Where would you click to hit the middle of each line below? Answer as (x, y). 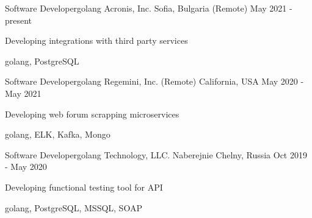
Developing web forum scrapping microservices (92, 114)
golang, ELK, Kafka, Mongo (58, 134)
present (19, 20)
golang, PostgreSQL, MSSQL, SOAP (74, 207)
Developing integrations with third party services (96, 40)
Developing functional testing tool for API (84, 187)
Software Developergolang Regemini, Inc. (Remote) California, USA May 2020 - (154, 81)
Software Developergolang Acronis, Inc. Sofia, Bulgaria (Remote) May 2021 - (149, 8)
